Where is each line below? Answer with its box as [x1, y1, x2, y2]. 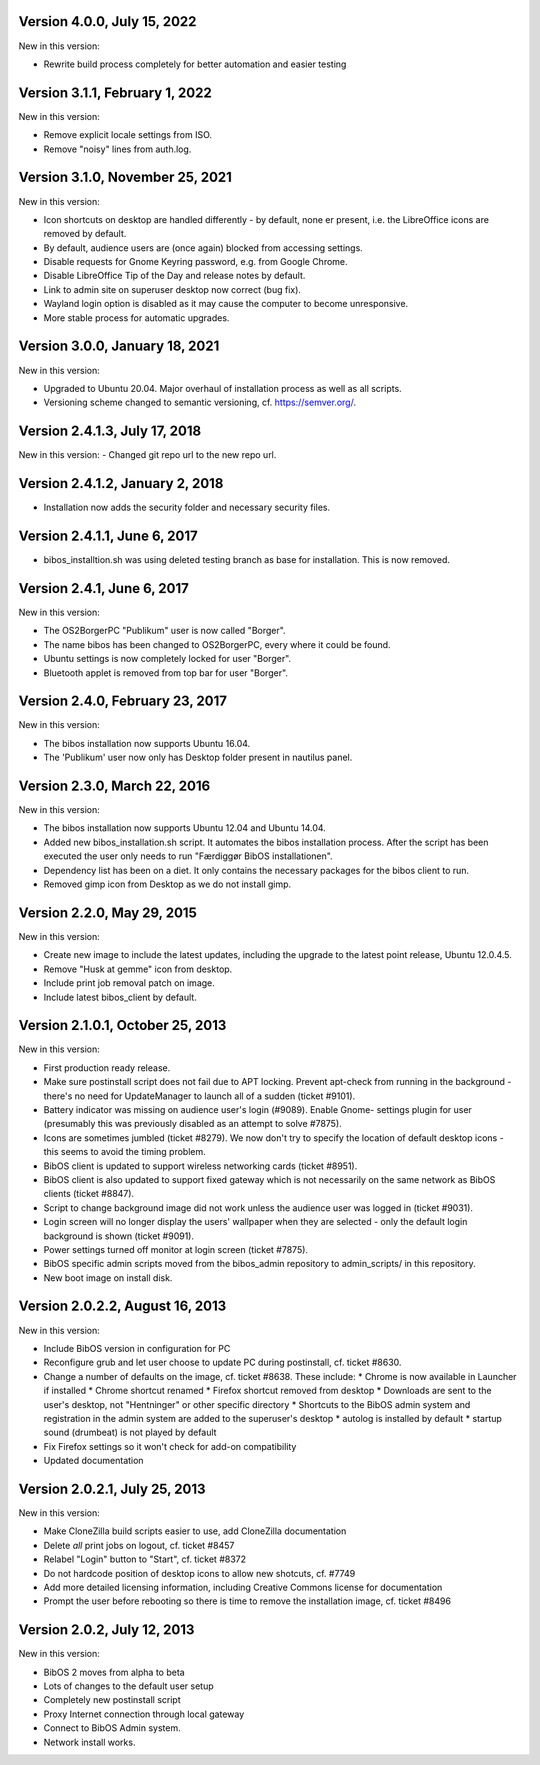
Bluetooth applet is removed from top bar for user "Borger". [43, 666, 289, 679]
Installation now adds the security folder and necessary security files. [43, 501, 331, 514]
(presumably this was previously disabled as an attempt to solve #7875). [43, 1118, 342, 1130]
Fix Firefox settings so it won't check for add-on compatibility [43, 1440, 297, 1452]
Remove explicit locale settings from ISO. [43, 129, 213, 141]
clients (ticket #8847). [43, 1188, 135, 1200]
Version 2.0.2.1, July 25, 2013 [18, 1480, 206, 1497]
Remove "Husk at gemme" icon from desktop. [43, 963, 233, 975]
